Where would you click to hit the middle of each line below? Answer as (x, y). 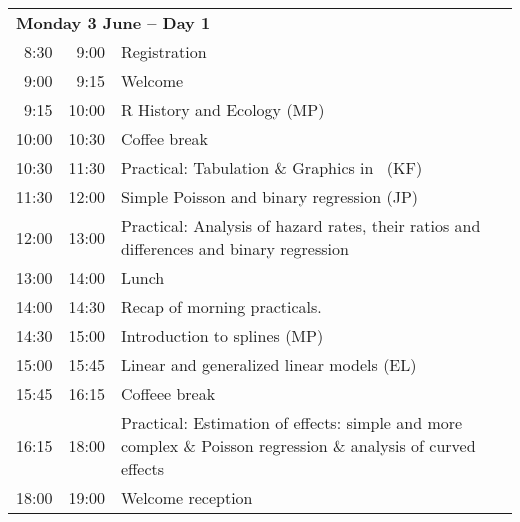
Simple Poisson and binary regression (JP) (269, 196)
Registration (163, 51)
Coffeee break (168, 393)
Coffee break (164, 138)
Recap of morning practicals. (221, 306)
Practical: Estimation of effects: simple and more (291, 422)
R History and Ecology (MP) (222, 109)
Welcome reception (186, 497)
